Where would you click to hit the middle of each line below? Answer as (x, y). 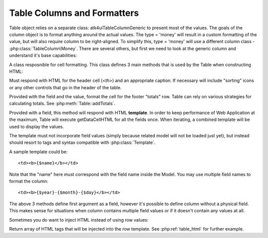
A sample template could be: (38, 152)
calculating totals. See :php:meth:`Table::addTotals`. (62, 104)
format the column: (29, 181)
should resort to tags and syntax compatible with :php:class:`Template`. (82, 143)
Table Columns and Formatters (74, 13)
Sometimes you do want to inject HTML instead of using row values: (79, 220)
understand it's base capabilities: (43, 56)
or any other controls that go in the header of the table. (65, 87)
